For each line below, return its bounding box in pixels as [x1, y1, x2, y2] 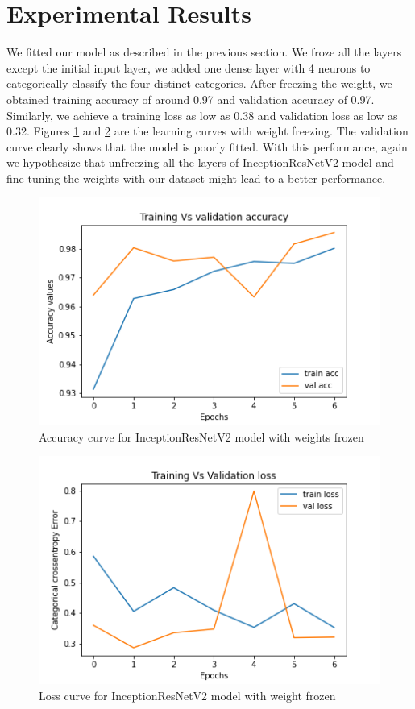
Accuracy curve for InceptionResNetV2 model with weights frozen [39, 428, 364, 445]
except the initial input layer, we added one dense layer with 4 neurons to [6, 59, 371, 76]
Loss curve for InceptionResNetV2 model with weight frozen [39, 686, 336, 703]
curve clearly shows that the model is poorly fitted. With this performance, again [6, 138, 408, 155]
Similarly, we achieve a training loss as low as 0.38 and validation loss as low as [6, 106, 398, 123]
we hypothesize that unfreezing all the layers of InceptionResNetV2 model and [6, 154, 394, 171]
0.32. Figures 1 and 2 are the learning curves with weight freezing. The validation [6, 122, 409, 139]
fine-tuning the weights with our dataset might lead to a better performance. [6, 169, 386, 186]
